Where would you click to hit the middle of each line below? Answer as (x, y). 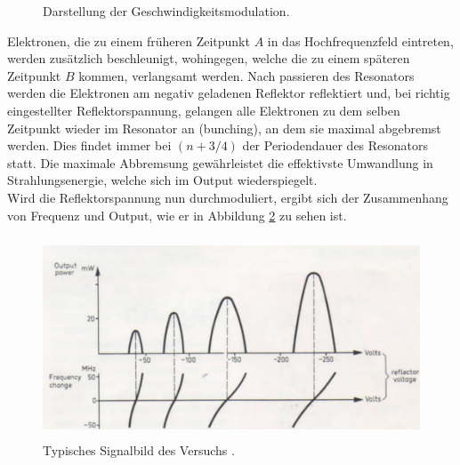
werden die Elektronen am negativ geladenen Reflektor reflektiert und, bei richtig (229, 93)
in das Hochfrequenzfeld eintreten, (360, 40)
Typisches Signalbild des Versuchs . (139, 450)
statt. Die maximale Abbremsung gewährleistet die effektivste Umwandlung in (220, 162)
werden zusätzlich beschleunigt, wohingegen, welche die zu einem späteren (209, 58)
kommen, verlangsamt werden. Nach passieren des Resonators (246, 75)
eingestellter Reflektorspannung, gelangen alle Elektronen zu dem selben (204, 110)
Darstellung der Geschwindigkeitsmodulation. (166, 11)
